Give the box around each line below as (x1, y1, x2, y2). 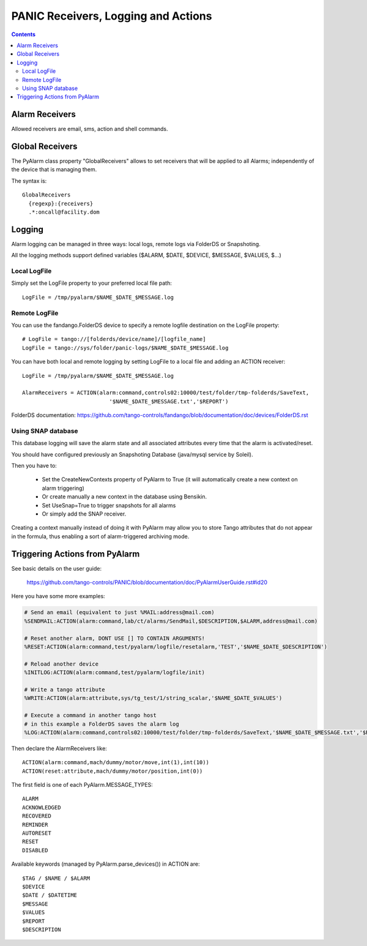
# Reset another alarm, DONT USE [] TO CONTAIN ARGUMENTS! (24, 634, 205, 642)
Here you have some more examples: (11, 593, 105, 600)
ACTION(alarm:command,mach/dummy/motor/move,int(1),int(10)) (22, 759, 209, 766)
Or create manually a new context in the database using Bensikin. (42, 493, 207, 500)
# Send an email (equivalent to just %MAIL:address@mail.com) (24, 609, 215, 616)
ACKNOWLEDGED (22, 804, 61, 811)
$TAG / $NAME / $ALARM (22, 874, 91, 882)
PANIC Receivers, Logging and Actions (11, 9, 212, 23)
